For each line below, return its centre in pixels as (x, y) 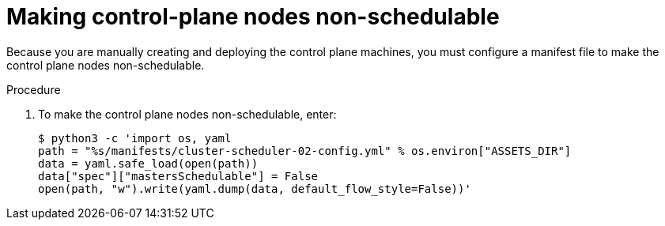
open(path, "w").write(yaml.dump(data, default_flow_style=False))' (255, 188)
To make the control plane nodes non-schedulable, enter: (187, 114)
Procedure (34, 89)
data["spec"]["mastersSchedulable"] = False (178, 176)
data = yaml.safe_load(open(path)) (148, 163)
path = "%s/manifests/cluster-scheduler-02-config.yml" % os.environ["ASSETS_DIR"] (305, 151)
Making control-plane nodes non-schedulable (253, 17)
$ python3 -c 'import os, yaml (135, 138)
